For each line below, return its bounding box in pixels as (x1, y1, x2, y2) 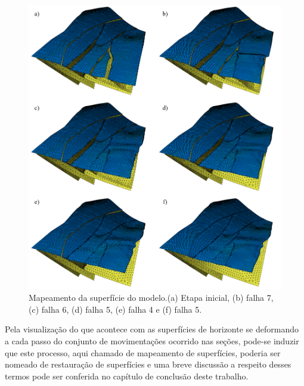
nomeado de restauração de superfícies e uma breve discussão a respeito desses (5, 358, 291, 371)
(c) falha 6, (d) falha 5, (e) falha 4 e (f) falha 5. (29, 303, 202, 315)
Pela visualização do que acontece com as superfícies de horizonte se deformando (5, 323, 299, 335)
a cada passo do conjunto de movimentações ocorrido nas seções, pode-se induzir (5, 335, 299, 347)
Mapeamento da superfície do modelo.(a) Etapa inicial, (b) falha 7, (29, 291, 274, 304)
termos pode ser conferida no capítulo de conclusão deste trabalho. (5, 369, 249, 382)
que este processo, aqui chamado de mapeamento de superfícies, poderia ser (5, 346, 281, 359)
